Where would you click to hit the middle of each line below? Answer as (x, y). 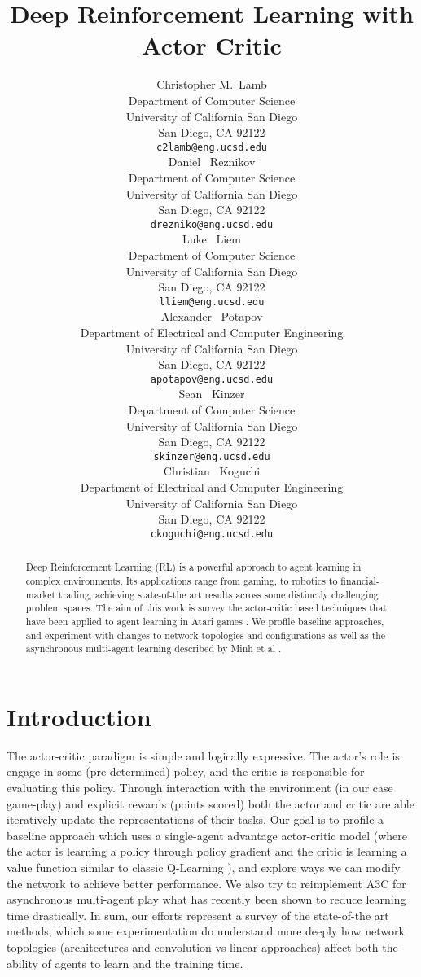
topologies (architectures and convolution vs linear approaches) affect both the (202, 946)
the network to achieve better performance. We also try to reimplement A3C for (206, 883)
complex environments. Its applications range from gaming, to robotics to (182, 580)
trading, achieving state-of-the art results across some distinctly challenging (219, 594)
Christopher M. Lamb (212, 84)
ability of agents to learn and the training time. (125, 963)
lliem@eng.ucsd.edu (212, 302)
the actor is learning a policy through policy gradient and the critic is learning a (207, 851)
